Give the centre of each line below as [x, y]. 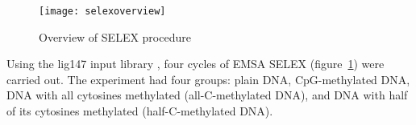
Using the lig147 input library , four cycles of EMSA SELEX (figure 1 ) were [196, 64]
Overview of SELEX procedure [115, 36]
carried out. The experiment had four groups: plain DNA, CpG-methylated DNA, [208, 79]
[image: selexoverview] [102, 11]
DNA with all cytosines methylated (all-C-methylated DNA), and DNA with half [207, 95]
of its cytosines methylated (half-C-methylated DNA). [140, 111]
